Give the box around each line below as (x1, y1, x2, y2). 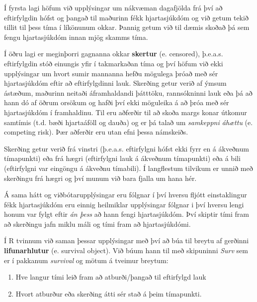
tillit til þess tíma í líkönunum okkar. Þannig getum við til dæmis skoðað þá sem (4, 22, 250, 32)
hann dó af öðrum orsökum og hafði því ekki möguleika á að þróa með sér (4, 97, 229, 108)
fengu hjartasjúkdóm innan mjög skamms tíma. (4, 31, 148, 42)
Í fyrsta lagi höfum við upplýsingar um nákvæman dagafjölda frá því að (4, 2, 223, 12)
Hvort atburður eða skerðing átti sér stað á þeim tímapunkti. (15, 288, 202, 299)
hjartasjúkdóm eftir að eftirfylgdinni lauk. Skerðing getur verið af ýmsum (4, 78, 227, 88)
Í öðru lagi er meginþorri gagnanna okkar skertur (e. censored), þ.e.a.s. (4, 48, 223, 59)
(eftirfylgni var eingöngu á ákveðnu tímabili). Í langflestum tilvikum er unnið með (4, 162, 253, 173)
